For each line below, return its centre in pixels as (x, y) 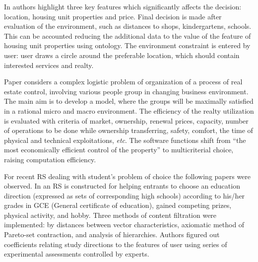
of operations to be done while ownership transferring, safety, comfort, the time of (129, 130)
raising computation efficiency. (50, 159)
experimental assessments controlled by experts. (77, 254)
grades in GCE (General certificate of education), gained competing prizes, (118, 205)
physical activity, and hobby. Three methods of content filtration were (110, 215)
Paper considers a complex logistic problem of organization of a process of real (123, 82)
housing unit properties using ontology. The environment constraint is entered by (127, 45)
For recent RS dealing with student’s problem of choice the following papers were (128, 176)
